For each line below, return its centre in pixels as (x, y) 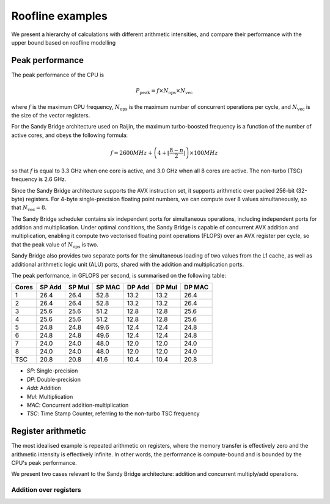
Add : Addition (44, 388)
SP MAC (108, 287)
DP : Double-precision (53, 379)
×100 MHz (204, 153)
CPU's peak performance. (44, 463)
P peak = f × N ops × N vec (164, 91)
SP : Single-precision (52, 371)
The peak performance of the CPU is (57, 75)
